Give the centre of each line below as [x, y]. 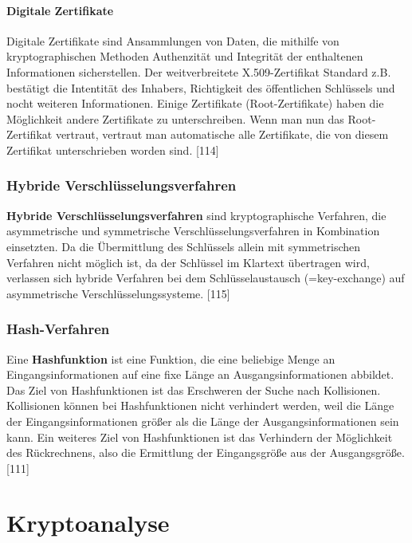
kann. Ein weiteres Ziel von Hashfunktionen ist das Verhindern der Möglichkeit [200, 437]
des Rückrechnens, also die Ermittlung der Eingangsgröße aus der [166, 452]
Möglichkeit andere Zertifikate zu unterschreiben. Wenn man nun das [175, 118]
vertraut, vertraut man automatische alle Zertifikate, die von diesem [222, 134]
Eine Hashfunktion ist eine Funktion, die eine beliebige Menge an [171, 358]
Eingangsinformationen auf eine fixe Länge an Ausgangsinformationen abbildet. [200, 374]
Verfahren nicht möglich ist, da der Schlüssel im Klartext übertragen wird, [188, 262]
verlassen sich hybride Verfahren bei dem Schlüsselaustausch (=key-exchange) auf [206, 278]
